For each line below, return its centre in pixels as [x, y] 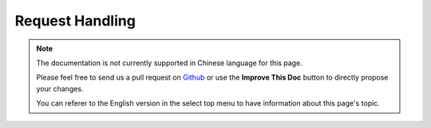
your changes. [60, 88]
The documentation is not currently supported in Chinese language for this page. [169, 63]
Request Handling [75, 21]
